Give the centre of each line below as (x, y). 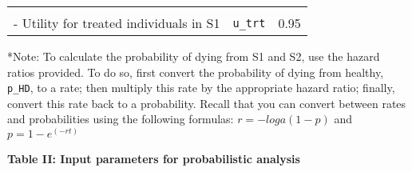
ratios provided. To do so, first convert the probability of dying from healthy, (196, 72)
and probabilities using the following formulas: (121, 119)
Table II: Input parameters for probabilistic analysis (154, 159)
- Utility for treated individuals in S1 (117, 23)
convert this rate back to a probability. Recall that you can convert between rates (207, 103)
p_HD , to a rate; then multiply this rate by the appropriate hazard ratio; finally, (201, 88)
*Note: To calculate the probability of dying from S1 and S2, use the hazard (194, 56)
